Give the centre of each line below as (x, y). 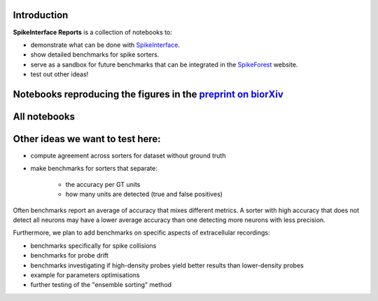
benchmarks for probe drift (69, 255)
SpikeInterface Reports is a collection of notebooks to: (93, 32)
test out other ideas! (59, 74)
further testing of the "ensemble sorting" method (101, 285)
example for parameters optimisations (85, 275)
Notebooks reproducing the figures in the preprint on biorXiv (148, 94)
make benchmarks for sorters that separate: (94, 169)
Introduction (41, 15)
